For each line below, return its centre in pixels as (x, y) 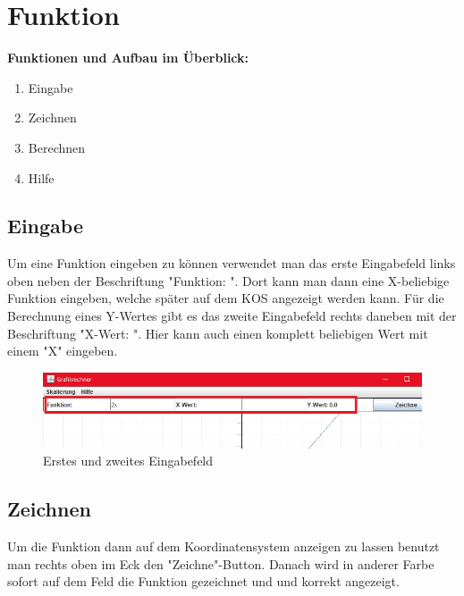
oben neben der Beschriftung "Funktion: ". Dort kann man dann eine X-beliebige (228, 280)
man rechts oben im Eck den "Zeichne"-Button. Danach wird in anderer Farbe (221, 563)
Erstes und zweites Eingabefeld (128, 461)
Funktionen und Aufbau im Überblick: (128, 58)
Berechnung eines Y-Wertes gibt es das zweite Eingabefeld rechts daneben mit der (232, 316)
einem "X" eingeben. (63, 351)
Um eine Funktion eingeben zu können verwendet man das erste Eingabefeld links (232, 263)
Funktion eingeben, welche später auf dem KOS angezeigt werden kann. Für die (226, 298)
